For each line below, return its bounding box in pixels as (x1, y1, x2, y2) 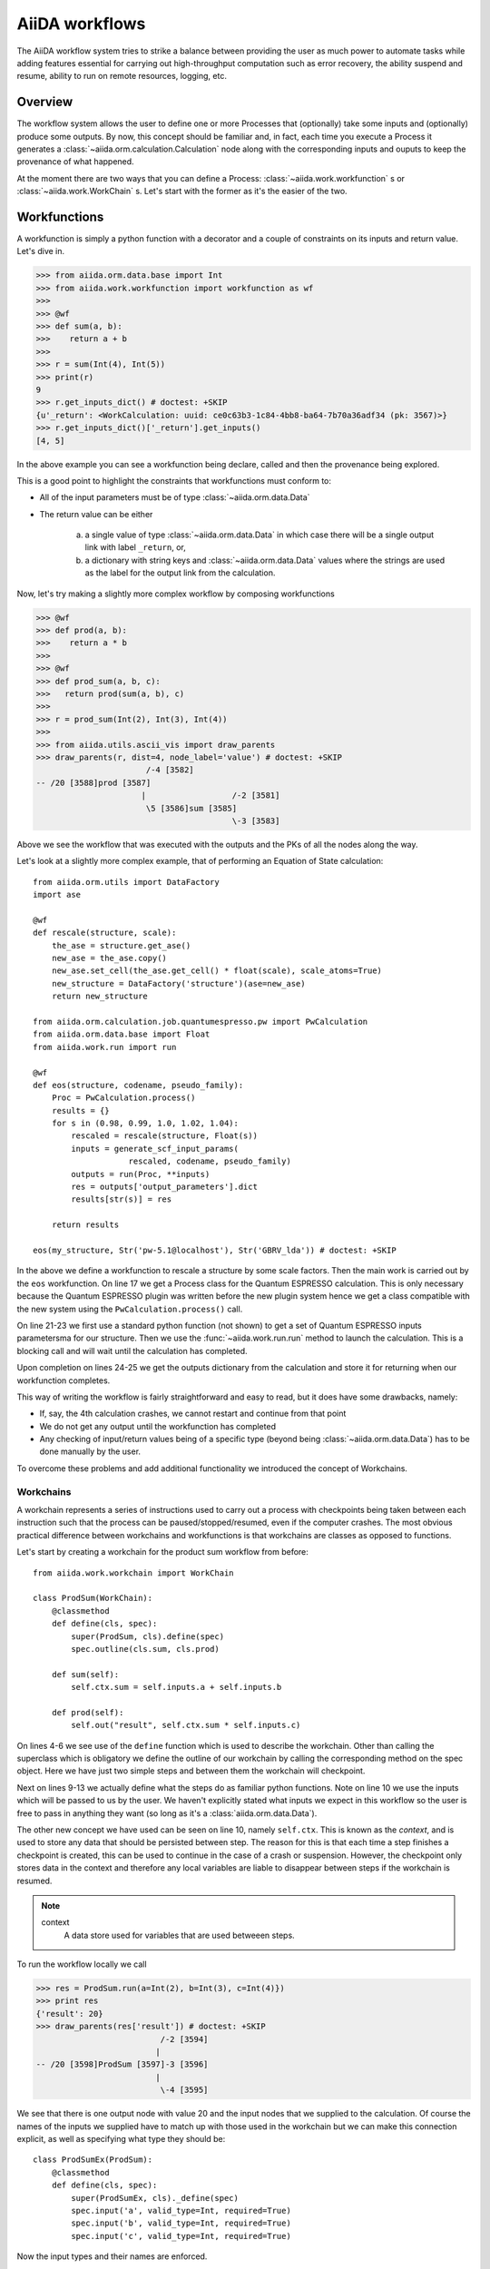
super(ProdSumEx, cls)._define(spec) (71, 2193, 240, 2203)
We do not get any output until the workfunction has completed (39, 1420, 277, 1431)
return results (51, 1220, 120, 1230)
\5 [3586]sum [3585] (145, 803, 238, 813)
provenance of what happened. (16, 156, 135, 167)
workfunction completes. (16, 1375, 111, 1386)
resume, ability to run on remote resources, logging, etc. (16, 71, 227, 82)
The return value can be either (39, 508, 153, 519)
